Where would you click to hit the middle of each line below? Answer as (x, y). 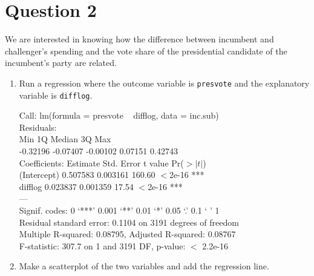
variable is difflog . (56, 95)
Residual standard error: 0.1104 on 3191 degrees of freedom (129, 222)
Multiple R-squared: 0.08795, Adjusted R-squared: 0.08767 (127, 234)
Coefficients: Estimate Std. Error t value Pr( (101, 163)
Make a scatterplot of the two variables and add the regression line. (144, 266)
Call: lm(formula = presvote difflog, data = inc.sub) (119, 115)
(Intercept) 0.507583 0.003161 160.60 (87, 175)
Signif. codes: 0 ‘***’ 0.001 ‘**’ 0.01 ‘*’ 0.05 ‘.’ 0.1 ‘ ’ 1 (119, 210)
